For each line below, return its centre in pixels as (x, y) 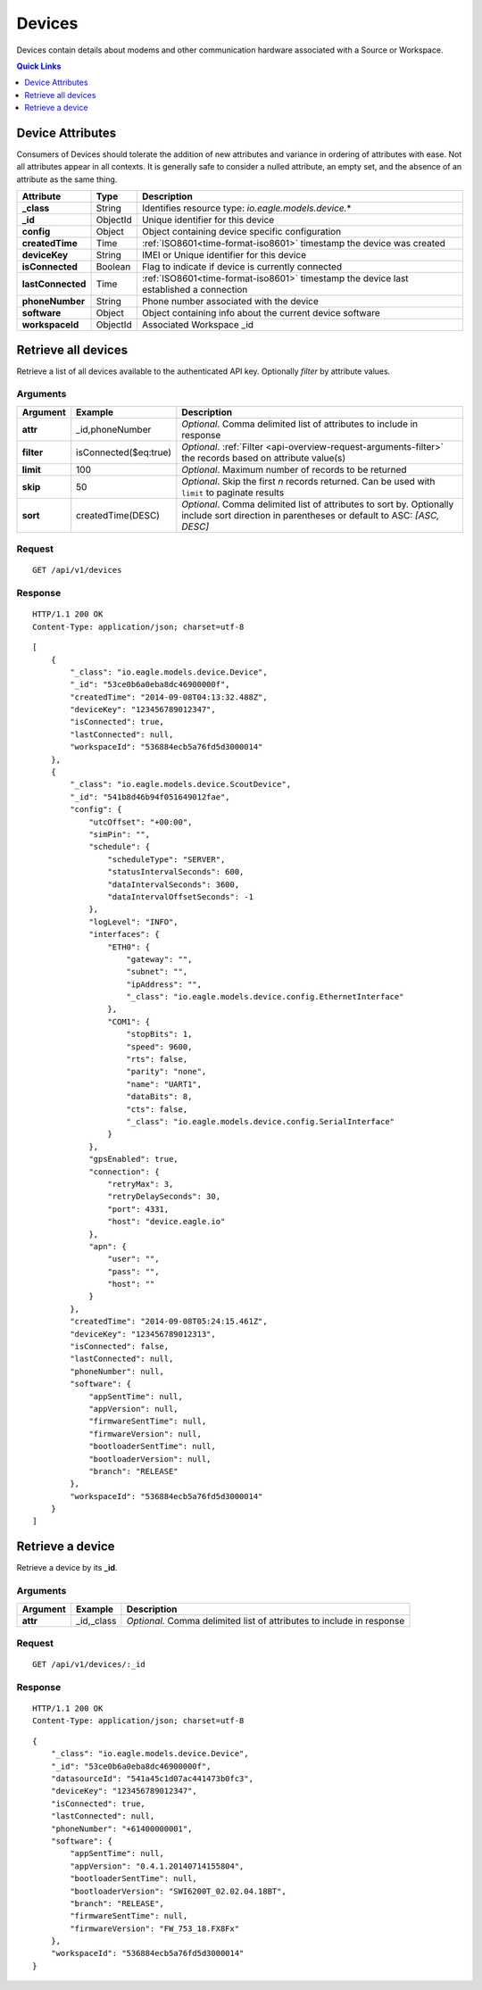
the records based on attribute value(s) (264, 458)
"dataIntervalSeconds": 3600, (174, 884)
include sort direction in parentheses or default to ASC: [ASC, (311, 515)
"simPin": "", (120, 834)
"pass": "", (133, 1271)
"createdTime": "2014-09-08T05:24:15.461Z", (169, 1322)
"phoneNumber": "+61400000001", (121, 1828)
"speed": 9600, (159, 1047)
